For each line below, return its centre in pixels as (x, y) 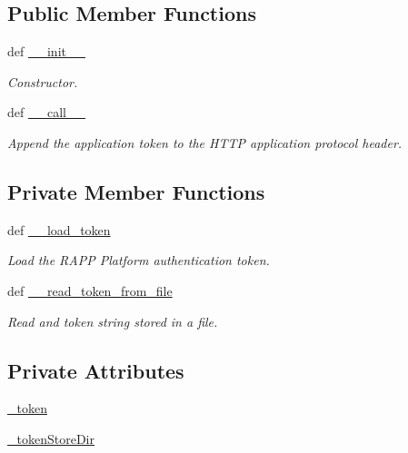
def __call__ (46, 112)
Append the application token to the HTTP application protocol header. (205, 142)
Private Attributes (96, 370)
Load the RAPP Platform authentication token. (139, 260)
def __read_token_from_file (90, 290)
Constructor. (43, 81)
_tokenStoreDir (51, 438)
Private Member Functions (136, 191)
